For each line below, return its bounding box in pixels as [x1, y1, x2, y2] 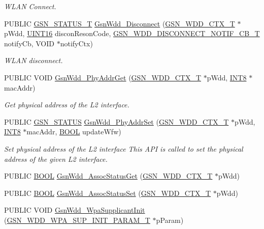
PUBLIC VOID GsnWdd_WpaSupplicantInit [4, 205, 145, 215]
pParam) [156, 214, 184, 225]
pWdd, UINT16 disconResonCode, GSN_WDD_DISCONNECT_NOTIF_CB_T [4, 28, 260, 39]
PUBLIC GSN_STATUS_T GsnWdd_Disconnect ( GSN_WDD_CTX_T [4, 18, 235, 28]
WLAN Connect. [4, 1, 56, 11]
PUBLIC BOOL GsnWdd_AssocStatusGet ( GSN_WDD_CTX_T [4, 170, 213, 181]
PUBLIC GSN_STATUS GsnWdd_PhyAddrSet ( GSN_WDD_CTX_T [4, 116, 229, 127]
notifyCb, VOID [4, 38, 54, 48]
